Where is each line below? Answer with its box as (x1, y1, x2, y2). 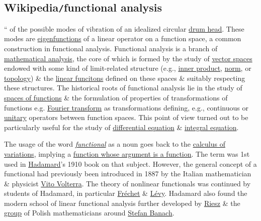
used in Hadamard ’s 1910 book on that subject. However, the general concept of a (4, 158, 257, 169)
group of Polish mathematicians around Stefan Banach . (4, 207, 175, 218)
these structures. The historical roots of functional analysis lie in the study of (4, 82, 242, 93)
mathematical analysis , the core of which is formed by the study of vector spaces (4, 53, 252, 63)
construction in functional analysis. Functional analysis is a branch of (4, 43, 218, 53)
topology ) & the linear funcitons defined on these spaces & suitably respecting (4, 72, 245, 83)
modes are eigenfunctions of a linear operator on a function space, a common (4, 33, 241, 44)
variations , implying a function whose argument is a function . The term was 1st (4, 148, 250, 159)
